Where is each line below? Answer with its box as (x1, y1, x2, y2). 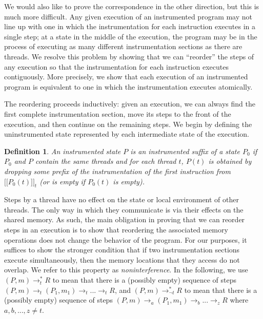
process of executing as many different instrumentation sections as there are (4, 41, 242, 52)
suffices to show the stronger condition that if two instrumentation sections (4, 244, 240, 255)
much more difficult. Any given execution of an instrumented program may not (4, 11, 253, 22)
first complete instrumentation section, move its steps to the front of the (4, 108, 231, 119)
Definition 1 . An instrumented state (4, 145, 121, 156)
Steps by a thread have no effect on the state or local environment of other (4, 194, 239, 205)
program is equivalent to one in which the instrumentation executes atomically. (4, 81, 253, 92)
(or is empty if (39, 176, 86, 186)
